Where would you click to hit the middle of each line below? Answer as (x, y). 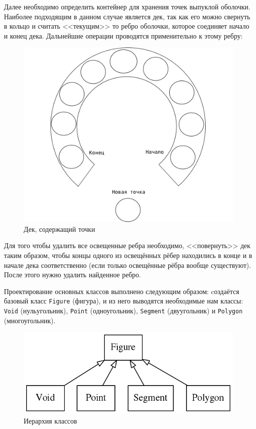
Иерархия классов (51, 420)
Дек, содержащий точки (59, 229)
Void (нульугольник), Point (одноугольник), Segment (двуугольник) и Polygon (123, 310)
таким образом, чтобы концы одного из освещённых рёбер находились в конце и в (128, 255)
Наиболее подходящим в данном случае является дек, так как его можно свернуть (127, 16)
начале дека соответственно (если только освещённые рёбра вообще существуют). (128, 265)
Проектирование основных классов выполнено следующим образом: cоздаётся (122, 291)
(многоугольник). (30, 320)
